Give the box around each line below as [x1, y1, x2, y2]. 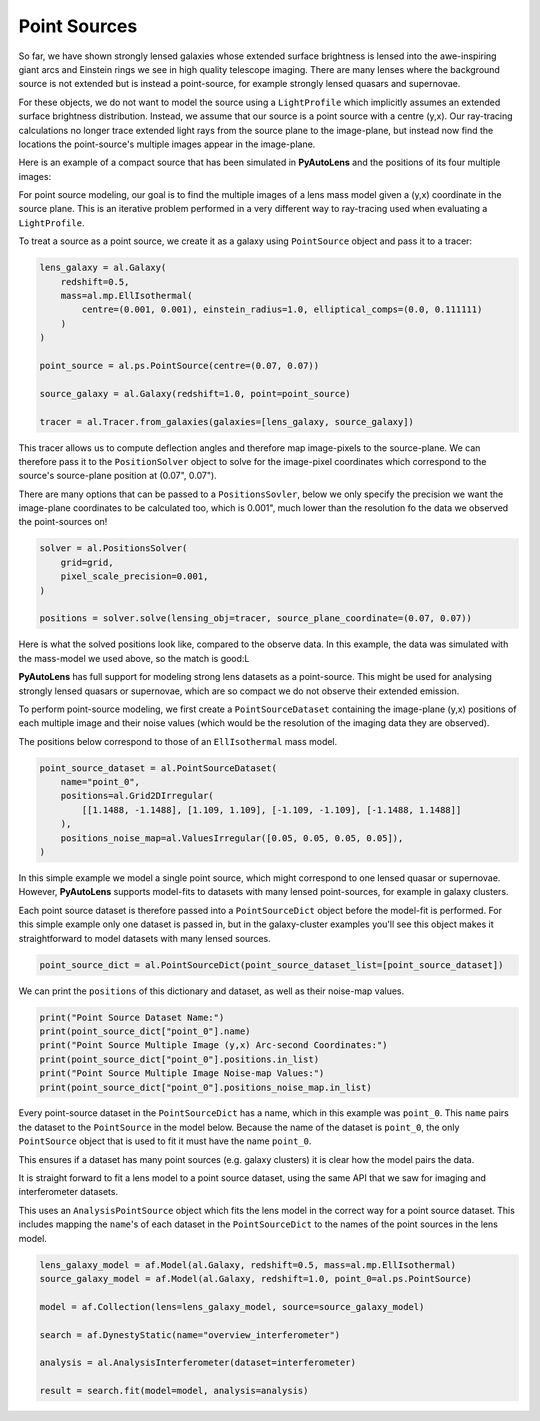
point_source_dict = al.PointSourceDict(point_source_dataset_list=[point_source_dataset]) [39, 959, 504, 970]
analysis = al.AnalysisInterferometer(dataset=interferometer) [39, 1357, 357, 1369]
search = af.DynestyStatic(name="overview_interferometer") [39, 1329, 341, 1340]
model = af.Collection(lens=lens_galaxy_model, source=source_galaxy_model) [39, 1301, 425, 1312]
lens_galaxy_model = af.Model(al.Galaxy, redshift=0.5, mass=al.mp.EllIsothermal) [39, 1259, 457, 1270]
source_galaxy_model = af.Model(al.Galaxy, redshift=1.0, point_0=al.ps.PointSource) [39, 1273, 472, 1284]
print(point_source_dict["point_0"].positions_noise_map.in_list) [39, 1081, 372, 1093]
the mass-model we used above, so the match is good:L [18, 652, 250, 664]
